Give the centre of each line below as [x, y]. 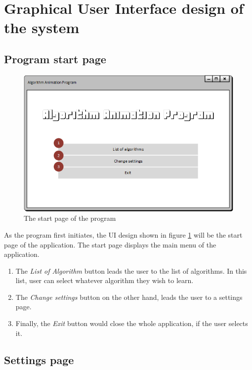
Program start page [55, 59]
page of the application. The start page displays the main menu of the [110, 244]
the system [42, 27]
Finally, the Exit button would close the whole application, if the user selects [132, 323]
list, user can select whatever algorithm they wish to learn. [105, 280]
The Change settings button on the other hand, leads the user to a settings [129, 297]
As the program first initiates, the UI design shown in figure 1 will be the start [123, 234]
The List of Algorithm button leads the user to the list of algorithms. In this [131, 270]
